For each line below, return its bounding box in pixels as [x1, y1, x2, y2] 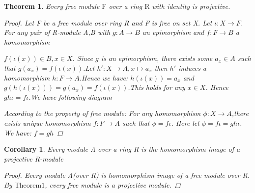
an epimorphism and [142, 27, 204, 37]
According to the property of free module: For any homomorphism [4, 108, 201, 118]
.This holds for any [128, 82, 185, 92]
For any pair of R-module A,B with [4, 27, 111, 37]
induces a [178, 62, 206, 73]
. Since [72, 53, 93, 63]
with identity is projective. [152, 1, 230, 11]
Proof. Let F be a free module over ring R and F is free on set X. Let [4, 17, 212, 28]
